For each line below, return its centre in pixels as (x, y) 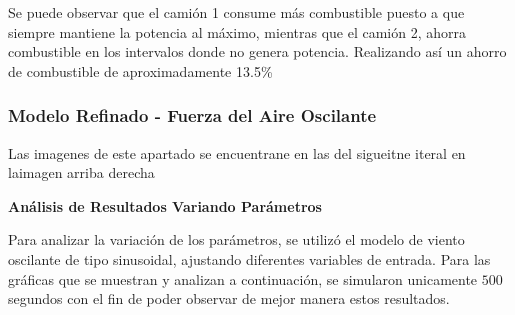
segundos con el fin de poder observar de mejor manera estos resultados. (229, 298)
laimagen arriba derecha (81, 172)
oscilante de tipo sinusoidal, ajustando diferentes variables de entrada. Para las (249, 258)
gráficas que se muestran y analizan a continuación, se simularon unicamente (243, 278)
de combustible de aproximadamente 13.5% (140, 70)
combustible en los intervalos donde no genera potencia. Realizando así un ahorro (257, 51)
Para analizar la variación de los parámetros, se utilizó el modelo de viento (236, 239)
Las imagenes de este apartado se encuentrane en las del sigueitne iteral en (237, 152)
